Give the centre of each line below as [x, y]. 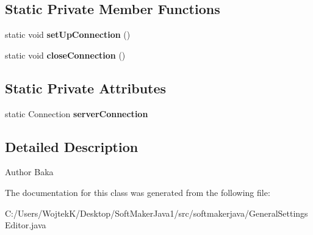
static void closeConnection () [65, 55]
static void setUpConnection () [68, 34]
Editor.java [26, 225]
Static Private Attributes [86, 88]
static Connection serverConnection [77, 113]
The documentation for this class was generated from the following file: [138, 192]
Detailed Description [72, 146]
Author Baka [29, 172]
